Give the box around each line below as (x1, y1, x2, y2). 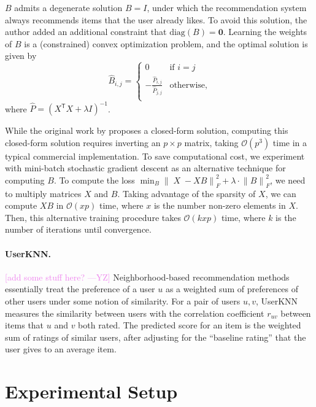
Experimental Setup (5, 379, 178, 404)
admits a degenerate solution (14, 1, 123, 14)
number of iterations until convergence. (5, 223, 152, 236)
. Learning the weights (223, 25, 307, 38)
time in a (272, 136, 307, 149)
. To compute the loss (53, 173, 135, 186)
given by (5, 49, 37, 62)
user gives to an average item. (5, 343, 117, 355)
